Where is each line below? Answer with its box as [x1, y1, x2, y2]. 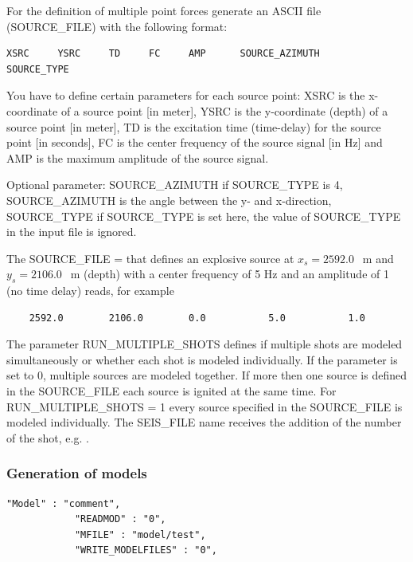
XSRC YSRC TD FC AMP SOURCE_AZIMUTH [6, 48, 320, 60]
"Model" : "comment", [6, 497, 121, 509]
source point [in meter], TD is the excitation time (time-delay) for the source [6, 118, 381, 135]
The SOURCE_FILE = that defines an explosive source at [6, 250, 294, 266]
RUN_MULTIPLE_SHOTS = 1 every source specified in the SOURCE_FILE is [6, 398, 403, 415]
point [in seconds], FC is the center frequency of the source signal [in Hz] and [6, 134, 383, 151]
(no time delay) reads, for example [6, 282, 174, 299]
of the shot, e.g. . [6, 429, 89, 446]
